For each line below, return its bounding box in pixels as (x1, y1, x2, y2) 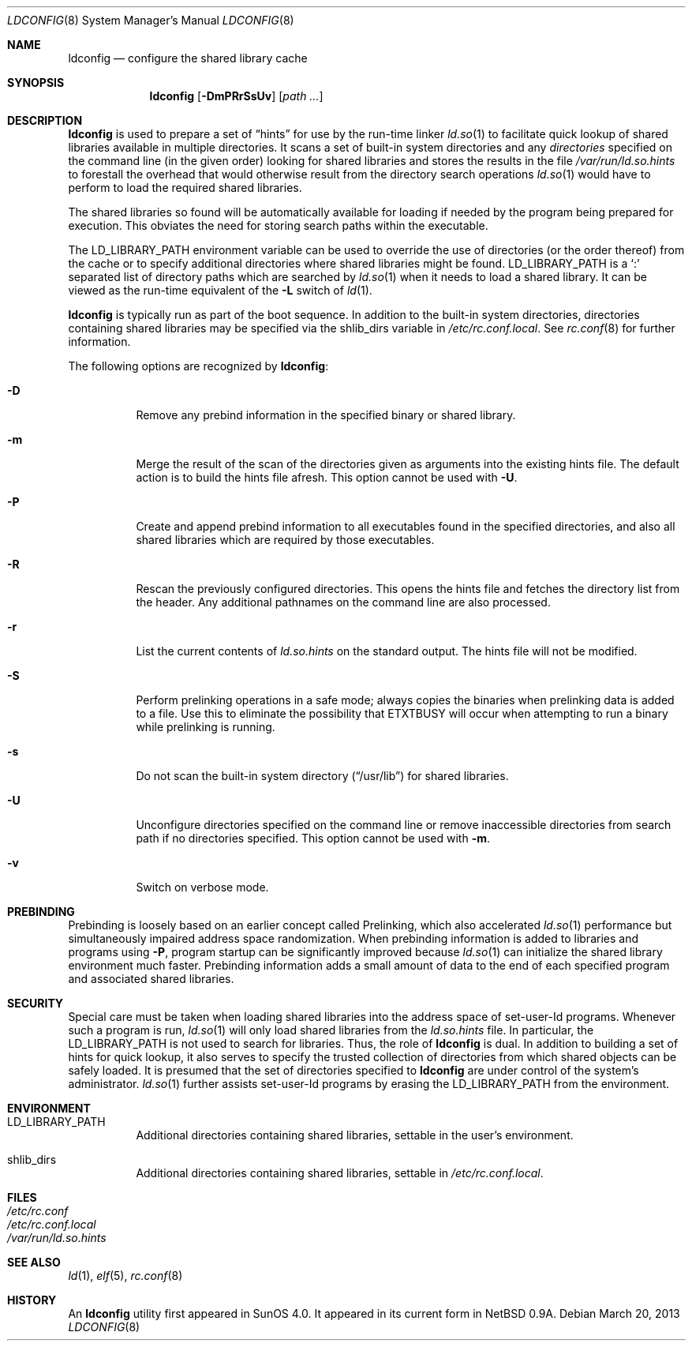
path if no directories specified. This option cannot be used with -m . (136, 831, 491, 845)
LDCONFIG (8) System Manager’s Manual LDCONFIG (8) (7, 13, 294, 27)
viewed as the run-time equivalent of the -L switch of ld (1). (68, 283, 372, 297)
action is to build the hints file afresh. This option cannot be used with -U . (136, 471, 518, 484)
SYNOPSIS (7, 76, 65, 89)
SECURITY (7, 996, 64, 1010)
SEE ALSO (7, 1255, 61, 1269)
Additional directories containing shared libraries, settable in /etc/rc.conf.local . (136, 1166, 544, 1180)
